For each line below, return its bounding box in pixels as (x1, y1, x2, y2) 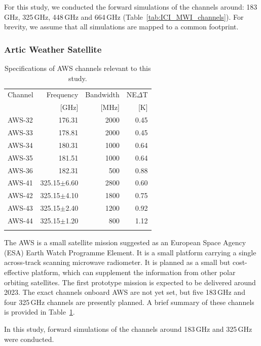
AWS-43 (8, 203, 33, 213)
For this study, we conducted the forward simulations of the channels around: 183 (4, 2, 257, 12)
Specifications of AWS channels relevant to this (5, 63, 151, 73)
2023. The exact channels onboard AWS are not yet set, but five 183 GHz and (4, 287, 245, 297)
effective (4, 267, 29, 277)
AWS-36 (8, 165, 33, 175)
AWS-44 (8, 215, 33, 225)
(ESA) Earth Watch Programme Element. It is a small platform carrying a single (4, 247, 256, 257)
